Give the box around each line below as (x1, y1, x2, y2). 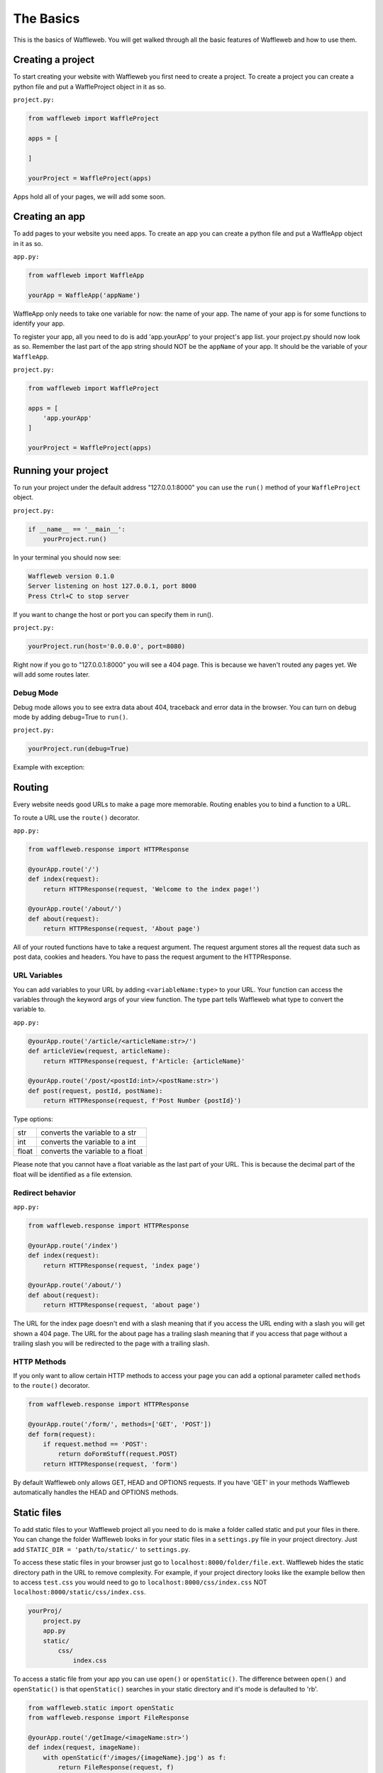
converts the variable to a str (40, 1128, 137, 1138)
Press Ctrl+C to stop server (28, 592, 130, 600)
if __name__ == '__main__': (28, 525, 126, 533)
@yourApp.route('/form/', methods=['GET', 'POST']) (28, 1421, 212, 1428)
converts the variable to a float (40, 1146, 143, 1156)
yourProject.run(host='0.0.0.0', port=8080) (28, 643, 186, 650)
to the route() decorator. (13, 1382, 90, 1390)
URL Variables (13, 970, 63, 980)
